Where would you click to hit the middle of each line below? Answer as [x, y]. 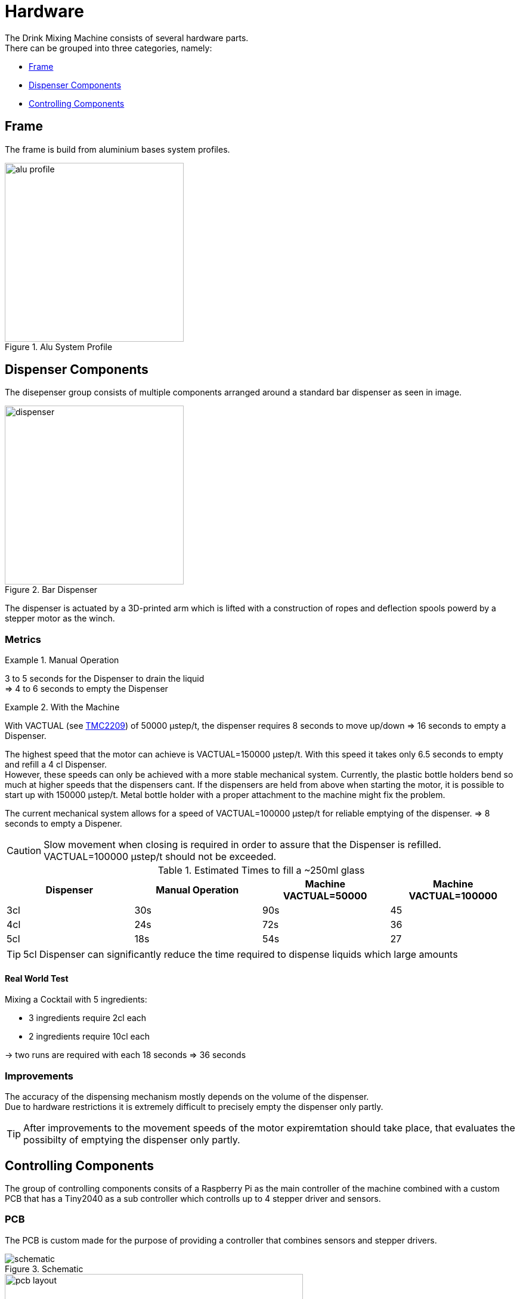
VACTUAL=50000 [325, 896]
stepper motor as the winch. [60, 618]
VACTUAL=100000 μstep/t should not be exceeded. [160, 857]
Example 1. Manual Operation [62, 660]
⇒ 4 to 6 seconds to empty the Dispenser [86, 689]
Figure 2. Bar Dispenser [51, 590]
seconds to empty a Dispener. [64, 824]
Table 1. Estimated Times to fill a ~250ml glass [261, 870]
